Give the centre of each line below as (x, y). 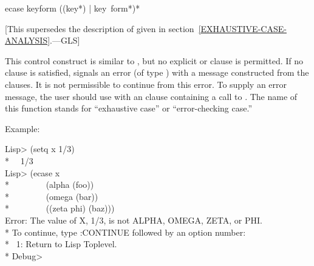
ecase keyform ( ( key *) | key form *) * (73, 8)
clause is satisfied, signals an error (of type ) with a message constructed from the (157, 72)
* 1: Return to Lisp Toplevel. (61, 244)
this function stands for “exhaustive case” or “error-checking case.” (129, 108)
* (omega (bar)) (52, 196)
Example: (22, 128)
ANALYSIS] (28, 40)
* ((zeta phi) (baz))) (60, 208)
